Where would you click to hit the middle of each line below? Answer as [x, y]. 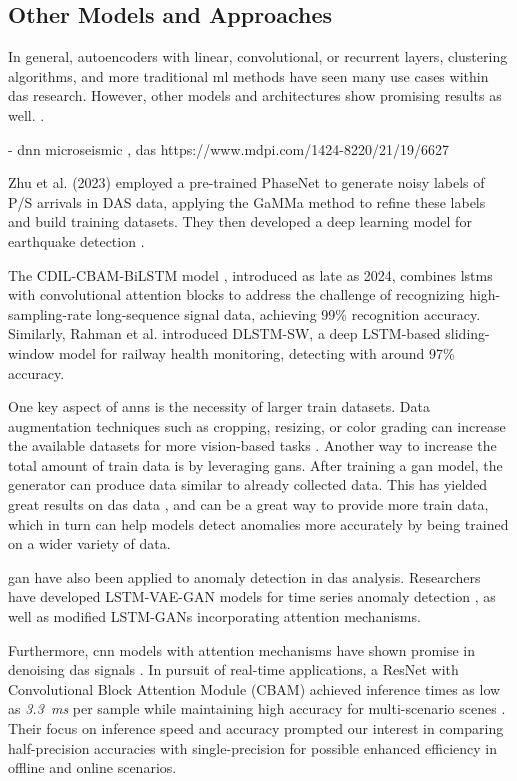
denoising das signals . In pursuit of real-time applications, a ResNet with [233, 669]
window [31, 352]
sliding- [467, 333]
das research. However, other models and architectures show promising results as [255, 95]
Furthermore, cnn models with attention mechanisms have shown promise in [242, 649]
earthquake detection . [76, 240]
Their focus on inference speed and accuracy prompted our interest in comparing [256, 728]
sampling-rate [50, 313]
